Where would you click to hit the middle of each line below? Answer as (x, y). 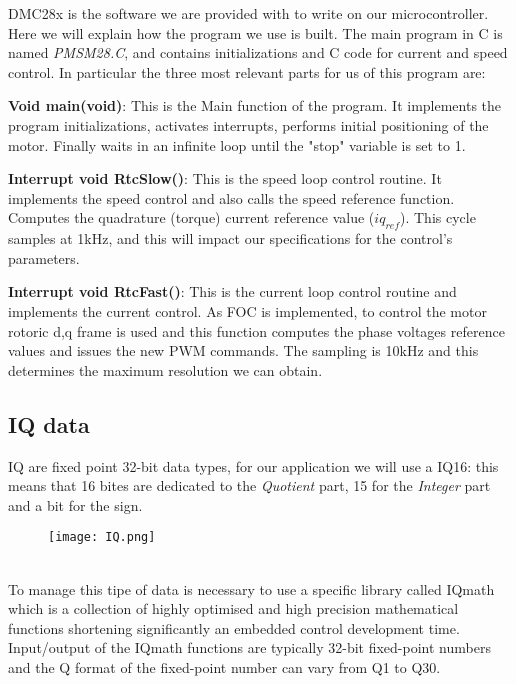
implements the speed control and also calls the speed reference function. (231, 197)
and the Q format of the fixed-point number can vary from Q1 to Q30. (224, 666)
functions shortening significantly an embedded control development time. (234, 627)
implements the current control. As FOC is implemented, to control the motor (247, 310)
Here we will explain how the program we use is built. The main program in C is (255, 32)
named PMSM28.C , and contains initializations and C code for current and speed (258, 52)
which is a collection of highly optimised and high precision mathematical (233, 608)
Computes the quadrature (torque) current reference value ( (191, 217)
